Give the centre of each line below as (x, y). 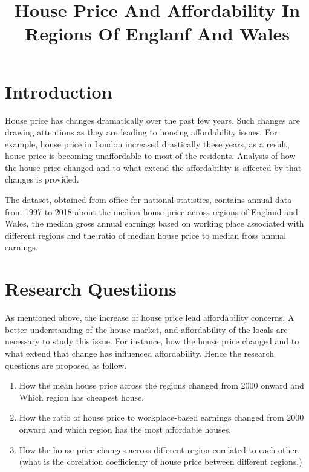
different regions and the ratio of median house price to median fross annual (146, 235)
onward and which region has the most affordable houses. (125, 429)
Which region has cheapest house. (82, 397)
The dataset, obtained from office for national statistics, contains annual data (148, 200)
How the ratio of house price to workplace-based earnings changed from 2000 (161, 417)
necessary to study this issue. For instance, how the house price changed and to (152, 341)
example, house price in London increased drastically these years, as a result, (147, 144)
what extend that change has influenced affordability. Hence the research (140, 353)
